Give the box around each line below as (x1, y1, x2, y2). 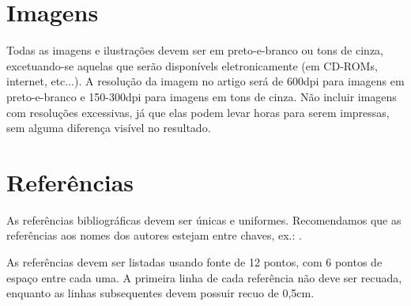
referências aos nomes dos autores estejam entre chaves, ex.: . (6, 227, 302, 244)
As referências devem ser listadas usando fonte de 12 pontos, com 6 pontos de (6, 254, 383, 270)
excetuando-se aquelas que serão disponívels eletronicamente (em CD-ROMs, (6, 57, 378, 74)
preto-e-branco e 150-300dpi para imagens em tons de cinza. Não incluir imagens (6, 88, 397, 104)
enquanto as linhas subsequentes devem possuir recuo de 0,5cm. (6, 285, 315, 301)
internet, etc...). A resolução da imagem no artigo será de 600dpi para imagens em (6, 73, 405, 89)
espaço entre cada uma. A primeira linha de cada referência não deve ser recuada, (6, 269, 402, 285)
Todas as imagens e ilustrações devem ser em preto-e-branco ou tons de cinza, (6, 42, 383, 59)
